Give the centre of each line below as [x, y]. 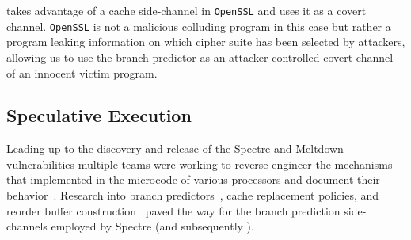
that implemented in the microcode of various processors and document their [193, 179]
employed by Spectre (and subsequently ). [152, 226]
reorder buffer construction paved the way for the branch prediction [173, 210]
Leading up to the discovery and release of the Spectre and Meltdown [175, 149]
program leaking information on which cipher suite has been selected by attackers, [206, 42]
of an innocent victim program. [82, 72]
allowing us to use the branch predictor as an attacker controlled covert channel [200, 57]
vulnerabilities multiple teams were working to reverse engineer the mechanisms [200, 164]
